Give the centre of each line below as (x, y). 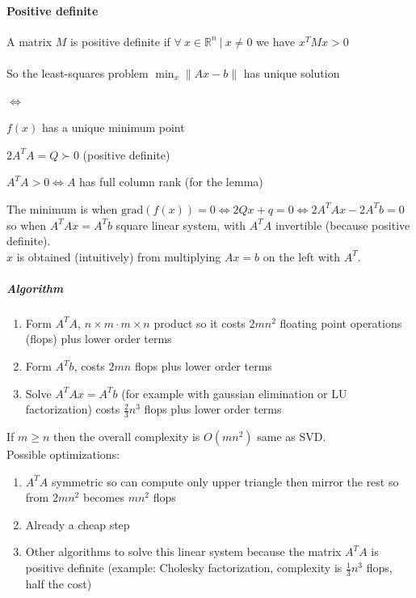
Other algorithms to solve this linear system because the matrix (183, 551)
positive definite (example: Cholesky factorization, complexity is (184, 568)
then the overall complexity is (127, 437)
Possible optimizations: (63, 454)
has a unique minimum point (113, 127)
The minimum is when (62, 208)
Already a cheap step (78, 524)
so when (27, 225)
